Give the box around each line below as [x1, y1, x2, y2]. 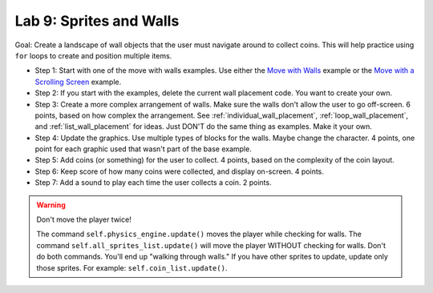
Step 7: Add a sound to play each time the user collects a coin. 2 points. [34, 178, 272, 187]
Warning [36, 200, 66, 210]
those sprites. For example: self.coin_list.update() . [36, 263, 228, 272]
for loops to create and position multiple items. [14, 50, 172, 60]
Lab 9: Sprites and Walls [14, 12, 180, 30]
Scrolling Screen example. [34, 77, 122, 86]
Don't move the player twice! [36, 215, 132, 224]
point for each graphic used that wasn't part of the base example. [34, 144, 252, 154]
